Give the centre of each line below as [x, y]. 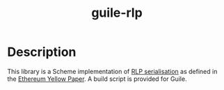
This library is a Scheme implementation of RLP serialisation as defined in [112, 71]
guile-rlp [117, 13]
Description [42, 52]
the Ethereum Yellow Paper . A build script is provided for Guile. [97, 79]
